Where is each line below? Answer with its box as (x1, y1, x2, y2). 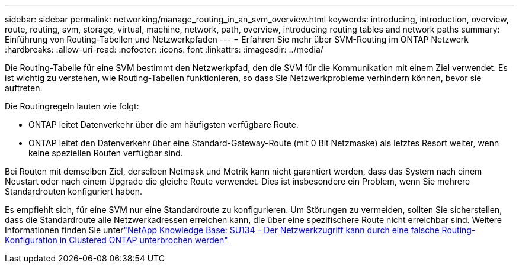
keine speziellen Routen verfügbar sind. (28, 148, 183, 158)
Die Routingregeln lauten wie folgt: (5, 101, 139, 111)
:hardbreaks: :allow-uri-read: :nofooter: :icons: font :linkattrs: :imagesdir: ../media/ (5, 44, 323, 54)
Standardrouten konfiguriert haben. (5, 186, 142, 196)
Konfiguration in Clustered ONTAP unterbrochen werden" (5, 235, 228, 245)
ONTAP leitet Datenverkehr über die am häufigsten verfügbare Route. (28, 120, 299, 130)
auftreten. (5, 83, 43, 93)
